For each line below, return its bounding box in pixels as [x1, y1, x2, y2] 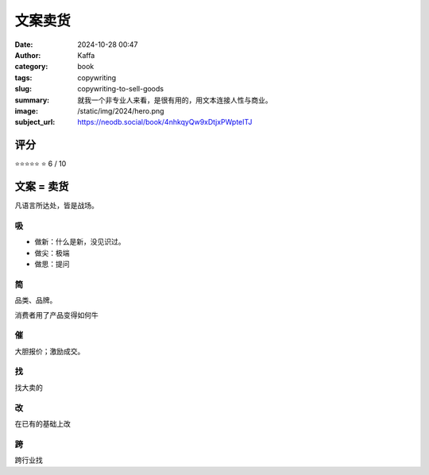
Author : [14, 50, 41, 60]
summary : [14, 95, 50, 105]
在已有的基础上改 [14, 419, 71, 428]
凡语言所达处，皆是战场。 [14, 201, 99, 210]
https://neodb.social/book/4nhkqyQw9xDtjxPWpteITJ [77, 118, 253, 127]
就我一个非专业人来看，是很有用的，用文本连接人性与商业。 [77, 95, 272, 105]
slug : [14, 84, 32, 94]
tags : [14, 72, 33, 83]
